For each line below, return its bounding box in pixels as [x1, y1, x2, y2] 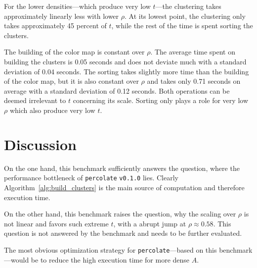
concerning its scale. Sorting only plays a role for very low [73, 95, 248, 106]
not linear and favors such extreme [4, 218, 109, 228]
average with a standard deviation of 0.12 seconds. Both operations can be [4, 85, 230, 96]
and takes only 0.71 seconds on [147, 76, 241, 86]
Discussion [4, 134, 77, 154]
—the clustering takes [155, 1, 221, 11]
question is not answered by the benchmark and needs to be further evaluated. [4, 228, 242, 238]
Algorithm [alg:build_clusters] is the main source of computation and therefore [4, 182, 245, 192]
